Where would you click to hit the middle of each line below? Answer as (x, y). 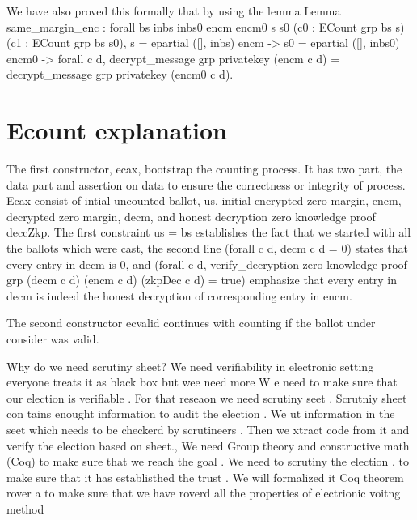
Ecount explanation (117, 130)
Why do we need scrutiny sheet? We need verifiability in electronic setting (190, 366)
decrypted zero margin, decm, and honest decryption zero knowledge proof (191, 216)
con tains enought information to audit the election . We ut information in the (201, 413)
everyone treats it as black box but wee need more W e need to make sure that (202, 382)
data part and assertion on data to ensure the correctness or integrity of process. (206, 184)
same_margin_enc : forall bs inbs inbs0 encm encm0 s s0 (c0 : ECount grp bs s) (206, 26)
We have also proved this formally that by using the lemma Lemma (174, 11)
